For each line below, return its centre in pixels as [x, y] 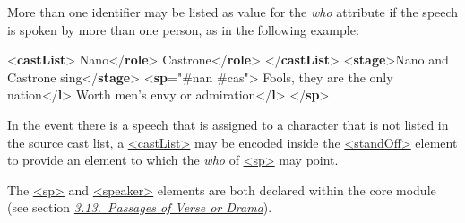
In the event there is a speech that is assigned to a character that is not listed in [228, 124]
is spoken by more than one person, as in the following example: [183, 29]
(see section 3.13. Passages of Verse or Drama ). [140, 207]
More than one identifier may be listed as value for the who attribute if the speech [233, 12]
